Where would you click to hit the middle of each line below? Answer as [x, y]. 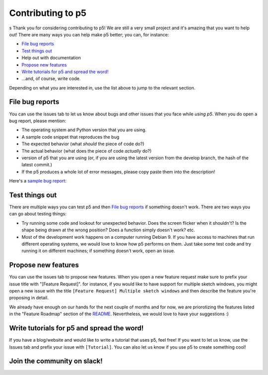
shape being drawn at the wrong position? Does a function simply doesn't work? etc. [108, 230]
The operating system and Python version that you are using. [84, 130]
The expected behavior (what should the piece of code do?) [83, 144]
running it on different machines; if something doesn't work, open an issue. [99, 251]
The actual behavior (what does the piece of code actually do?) [87, 151]
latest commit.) [37, 165]
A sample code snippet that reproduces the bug [70, 137]
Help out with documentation [51, 58]
